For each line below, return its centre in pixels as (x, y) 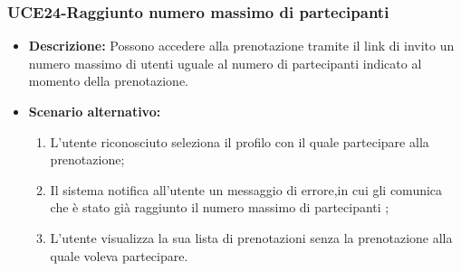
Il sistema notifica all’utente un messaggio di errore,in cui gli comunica (246, 189)
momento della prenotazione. (109, 81)
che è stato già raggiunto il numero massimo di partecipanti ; (220, 207)
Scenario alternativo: (95, 111)
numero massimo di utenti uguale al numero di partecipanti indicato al (225, 63)
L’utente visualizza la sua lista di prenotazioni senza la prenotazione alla (251, 237)
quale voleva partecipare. (119, 255)
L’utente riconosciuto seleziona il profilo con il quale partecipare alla (240, 141)
